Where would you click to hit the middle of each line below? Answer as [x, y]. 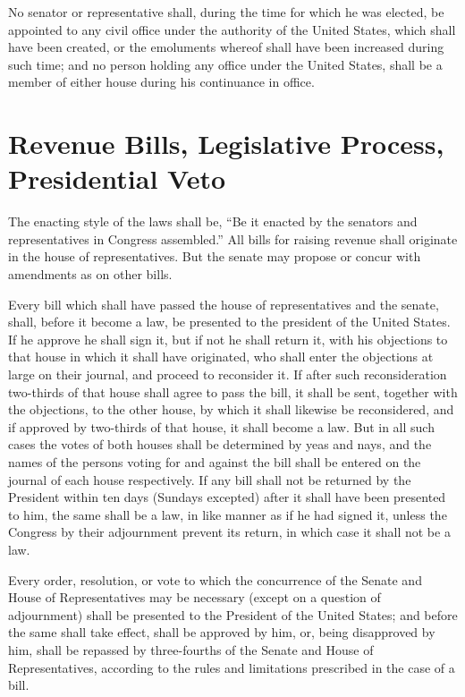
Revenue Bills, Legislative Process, [226, 144]
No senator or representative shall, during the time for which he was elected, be [226, 12]
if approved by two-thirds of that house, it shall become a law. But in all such [221, 426]
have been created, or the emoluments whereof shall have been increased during [226, 47]
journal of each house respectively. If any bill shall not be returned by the [210, 479]
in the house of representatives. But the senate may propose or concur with [215, 256]
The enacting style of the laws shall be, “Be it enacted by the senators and [213, 221]
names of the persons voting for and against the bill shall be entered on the [215, 462]
